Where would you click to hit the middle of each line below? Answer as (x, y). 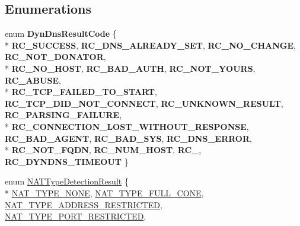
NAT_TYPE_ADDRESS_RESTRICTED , (84, 204)
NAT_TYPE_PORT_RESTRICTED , (76, 216)
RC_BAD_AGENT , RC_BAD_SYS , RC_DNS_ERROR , (128, 138)
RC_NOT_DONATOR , (55, 57)
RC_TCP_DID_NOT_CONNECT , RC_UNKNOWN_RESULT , (144, 103)
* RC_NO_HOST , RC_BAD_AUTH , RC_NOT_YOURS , (130, 68)
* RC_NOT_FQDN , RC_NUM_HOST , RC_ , (103, 150)
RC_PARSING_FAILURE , (63, 115)
